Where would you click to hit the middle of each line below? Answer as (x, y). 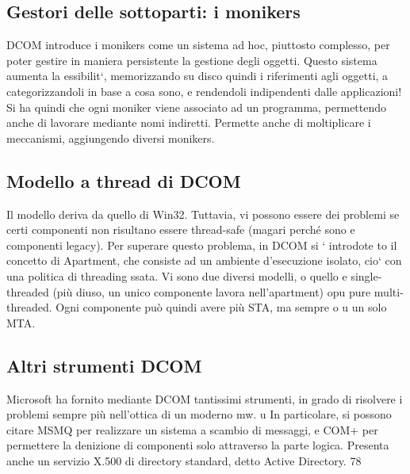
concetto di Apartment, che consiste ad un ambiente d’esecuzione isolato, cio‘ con (204, 260)
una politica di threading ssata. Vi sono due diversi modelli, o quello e (177, 275)
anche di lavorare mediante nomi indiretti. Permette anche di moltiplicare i (189, 122)
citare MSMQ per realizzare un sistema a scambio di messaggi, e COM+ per (192, 429)
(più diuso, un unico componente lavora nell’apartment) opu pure (212, 291)
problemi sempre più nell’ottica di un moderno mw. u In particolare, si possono (199, 414)
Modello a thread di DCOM (124, 180)
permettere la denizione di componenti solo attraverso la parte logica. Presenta (198, 445)
